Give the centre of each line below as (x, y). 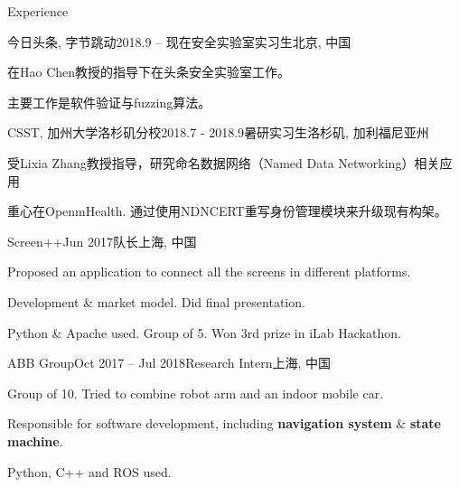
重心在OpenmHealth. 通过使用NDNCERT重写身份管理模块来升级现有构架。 (227, 211)
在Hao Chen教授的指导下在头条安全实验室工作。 (149, 72)
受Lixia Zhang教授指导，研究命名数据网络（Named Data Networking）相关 (224, 162)
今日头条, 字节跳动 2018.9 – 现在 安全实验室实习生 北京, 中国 (179, 41)
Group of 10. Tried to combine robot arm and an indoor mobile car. (196, 393)
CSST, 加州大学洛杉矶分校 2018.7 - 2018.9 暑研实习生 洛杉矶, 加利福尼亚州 (218, 132)
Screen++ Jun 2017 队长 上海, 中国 (102, 241)
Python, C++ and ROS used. (89, 471)
